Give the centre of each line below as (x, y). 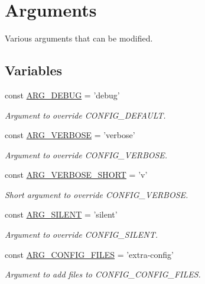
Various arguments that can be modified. (79, 38)
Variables (34, 70)
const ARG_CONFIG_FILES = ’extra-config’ (89, 254)
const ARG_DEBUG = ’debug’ (62, 95)
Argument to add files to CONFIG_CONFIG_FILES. (103, 274)
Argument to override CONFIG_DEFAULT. (85, 115)
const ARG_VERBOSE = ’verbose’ (70, 135)
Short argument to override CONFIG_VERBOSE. (97, 194)
